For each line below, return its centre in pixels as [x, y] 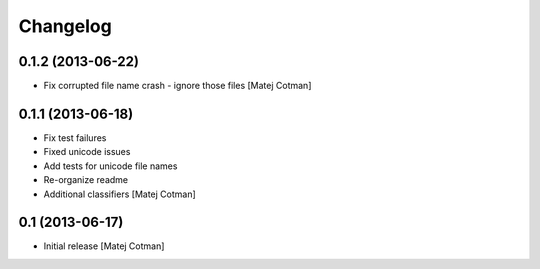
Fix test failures [75, 137]
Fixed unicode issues [87, 152]
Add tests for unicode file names [110, 166]
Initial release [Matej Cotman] [104, 246]
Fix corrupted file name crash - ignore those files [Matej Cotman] [177, 86]
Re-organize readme [86, 180]
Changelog [65, 26]
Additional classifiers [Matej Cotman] [120, 194]
